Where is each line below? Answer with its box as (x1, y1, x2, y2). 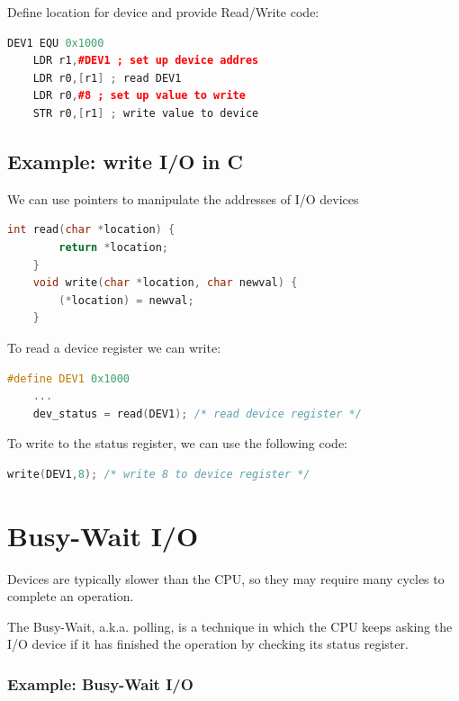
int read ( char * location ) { (7, 223, 175, 237)
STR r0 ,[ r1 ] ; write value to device (32, 106, 259, 120)
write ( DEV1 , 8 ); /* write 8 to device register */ (7, 467, 310, 481)
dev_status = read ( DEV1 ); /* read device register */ (32, 407, 362, 420)
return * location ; (58, 240, 169, 254)
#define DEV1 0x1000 (7, 372, 130, 385)
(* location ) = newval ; (58, 293, 194, 307)
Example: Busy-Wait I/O (7, 672, 193, 695)
